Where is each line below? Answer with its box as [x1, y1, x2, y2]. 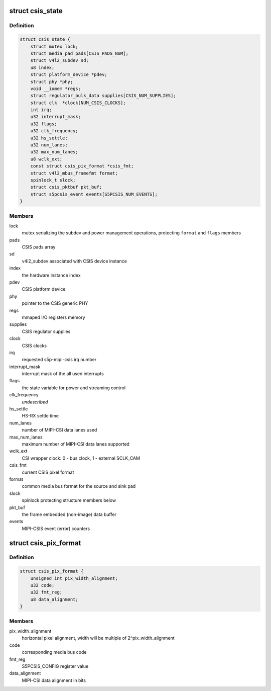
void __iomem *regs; [30, 85, 81, 92]
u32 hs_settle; [30, 135, 68, 141]
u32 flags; [30, 121, 57, 127]
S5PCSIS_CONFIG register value [22, 663, 89, 669]
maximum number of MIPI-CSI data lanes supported [22, 441, 130, 447]
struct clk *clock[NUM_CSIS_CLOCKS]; [30, 100, 126, 106]
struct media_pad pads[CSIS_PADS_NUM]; [30, 50, 129, 56]
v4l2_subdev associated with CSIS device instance [22, 258, 127, 264]
